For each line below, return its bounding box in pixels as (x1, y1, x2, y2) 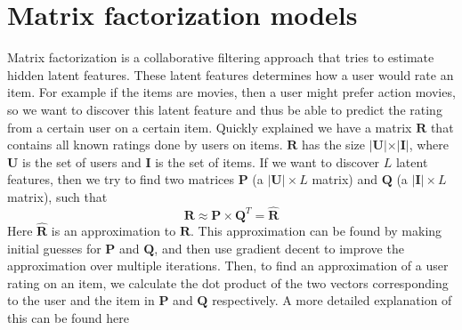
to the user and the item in (7, 291, 155, 310)
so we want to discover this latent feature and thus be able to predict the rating (7, 100, 442, 118)
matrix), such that (7, 187, 108, 205)
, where (409, 135, 450, 154)
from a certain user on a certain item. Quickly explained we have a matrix (7, 117, 412, 136)
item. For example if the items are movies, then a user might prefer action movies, (7, 83, 456, 101)
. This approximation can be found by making (190, 221, 442, 239)
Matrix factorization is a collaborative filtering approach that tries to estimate (7, 48, 434, 67)
